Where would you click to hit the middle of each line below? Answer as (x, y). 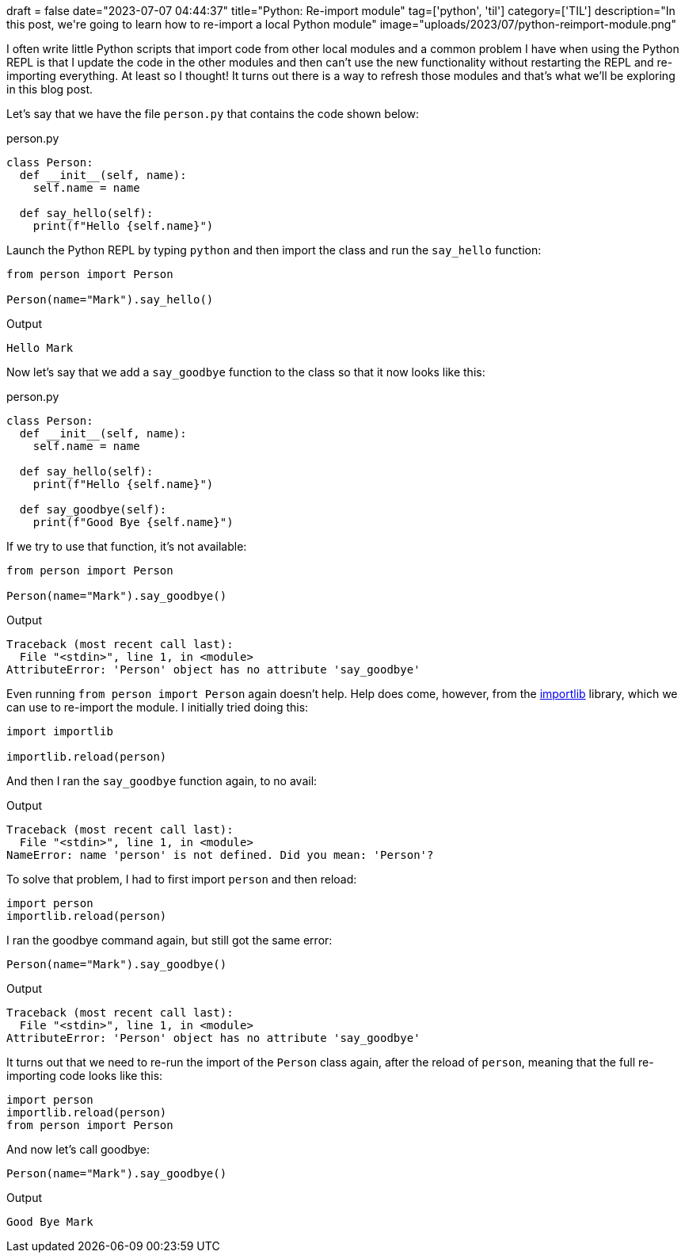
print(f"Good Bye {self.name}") (133, 522)
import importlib (60, 731)
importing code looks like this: (85, 1076)
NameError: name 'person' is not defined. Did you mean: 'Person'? (220, 855)
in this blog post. (50, 89)
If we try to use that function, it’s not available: (127, 546)
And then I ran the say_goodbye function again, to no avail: (162, 781)
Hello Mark (40, 348)
